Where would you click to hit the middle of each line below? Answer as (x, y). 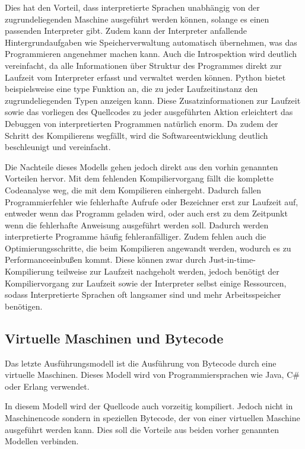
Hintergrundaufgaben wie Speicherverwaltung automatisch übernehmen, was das (151, 42)
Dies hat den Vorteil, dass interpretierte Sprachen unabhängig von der (132, 7)
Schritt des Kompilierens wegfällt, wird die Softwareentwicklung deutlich (136, 135)
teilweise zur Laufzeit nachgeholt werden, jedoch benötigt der (168, 271)
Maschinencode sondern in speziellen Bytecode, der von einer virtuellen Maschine (152, 418)
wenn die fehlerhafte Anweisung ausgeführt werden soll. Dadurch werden (137, 224)
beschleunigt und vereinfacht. (58, 147)
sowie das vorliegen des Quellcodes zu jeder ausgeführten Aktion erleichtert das (149, 112)
